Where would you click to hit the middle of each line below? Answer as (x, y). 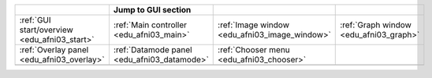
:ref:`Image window (253, 25)
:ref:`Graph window (376, 25)
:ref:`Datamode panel (153, 50)
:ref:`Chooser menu (254, 50)
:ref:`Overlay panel (54, 50)
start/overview (47, 30)
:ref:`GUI (35, 20)
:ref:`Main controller (150, 25)
